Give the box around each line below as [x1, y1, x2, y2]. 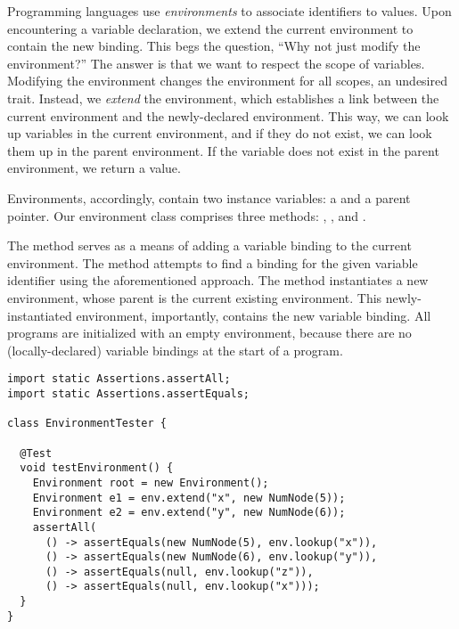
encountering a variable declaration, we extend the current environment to [7, 19, 414, 37]
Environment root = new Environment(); [32, 476, 269, 489]
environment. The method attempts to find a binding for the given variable [7, 253, 418, 272]
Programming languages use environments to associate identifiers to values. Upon [7, 2, 452, 20]
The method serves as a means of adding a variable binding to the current [7, 236, 412, 255]
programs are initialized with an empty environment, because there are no [7, 323, 412, 342]
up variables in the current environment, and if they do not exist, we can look [7, 124, 432, 143]
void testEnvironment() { [20, 462, 174, 475]
